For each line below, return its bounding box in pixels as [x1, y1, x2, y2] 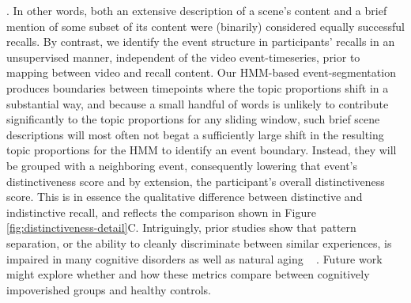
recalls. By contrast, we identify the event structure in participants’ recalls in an [6, 33, 395, 50]
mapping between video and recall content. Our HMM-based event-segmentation [6, 64, 396, 81]
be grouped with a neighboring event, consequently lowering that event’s [6, 157, 358, 173]
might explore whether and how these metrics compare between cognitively [6, 266, 370, 282]
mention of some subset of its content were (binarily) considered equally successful [6, 17, 405, 34]
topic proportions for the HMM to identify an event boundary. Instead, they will [6, 142, 397, 158]
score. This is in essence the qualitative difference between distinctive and [6, 188, 363, 205]
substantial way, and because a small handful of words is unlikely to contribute [6, 95, 389, 112]
